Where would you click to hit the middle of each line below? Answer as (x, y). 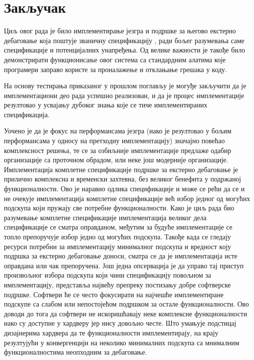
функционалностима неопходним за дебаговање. (76, 352)
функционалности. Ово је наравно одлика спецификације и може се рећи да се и (124, 189)
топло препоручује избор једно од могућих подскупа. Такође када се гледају (117, 236)
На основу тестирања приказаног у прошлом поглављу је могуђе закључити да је (125, 86)
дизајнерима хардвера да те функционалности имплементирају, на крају (111, 332)
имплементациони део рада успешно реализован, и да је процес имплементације (124, 95)
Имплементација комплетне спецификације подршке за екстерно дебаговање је (121, 169)
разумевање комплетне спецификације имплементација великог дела (105, 217)
